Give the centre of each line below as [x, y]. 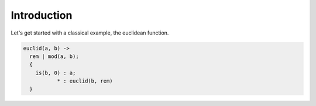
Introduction [42, 15]
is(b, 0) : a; [56, 73]
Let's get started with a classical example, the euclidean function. [90, 33]
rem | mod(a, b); [54, 56]
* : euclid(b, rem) [85, 81]
